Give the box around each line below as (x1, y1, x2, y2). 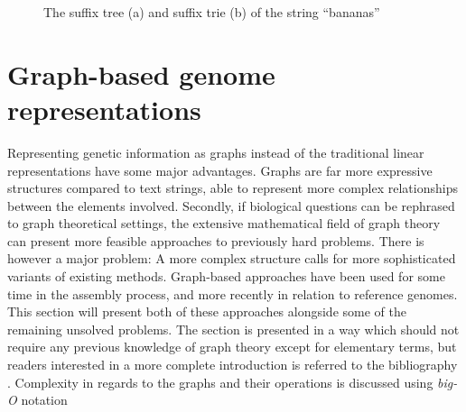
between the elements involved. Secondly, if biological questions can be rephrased (7, 196, 455, 215)
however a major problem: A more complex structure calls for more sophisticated (7, 249, 456, 268)
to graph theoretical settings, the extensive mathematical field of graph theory (7, 214, 441, 233)
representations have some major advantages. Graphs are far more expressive (7, 160, 433, 179)
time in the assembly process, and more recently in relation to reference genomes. (7, 284, 458, 303)
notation (21, 390, 68, 409)
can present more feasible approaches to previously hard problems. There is (7, 231, 424, 250)
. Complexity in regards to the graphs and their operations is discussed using (7, 372, 433, 391)
